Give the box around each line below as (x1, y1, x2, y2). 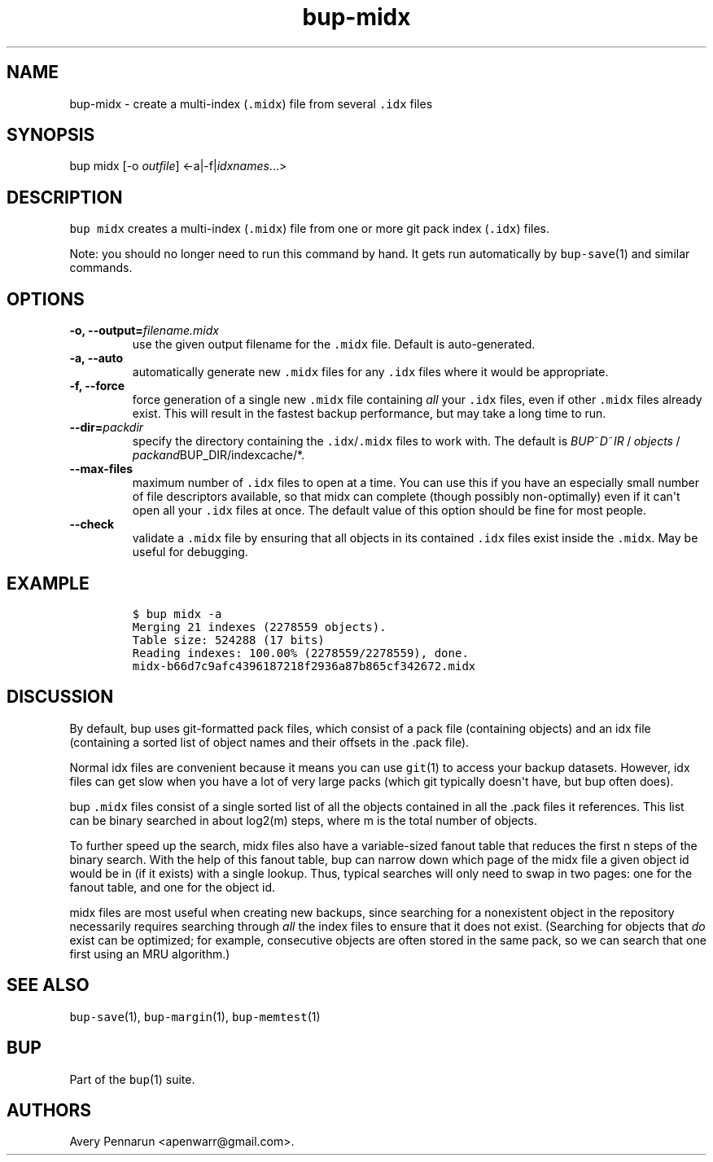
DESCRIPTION (7, 186, 123, 208)
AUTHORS (7, 1099, 92, 1120)
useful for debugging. (132, 545, 248, 559)
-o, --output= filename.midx (69, 323, 219, 338)
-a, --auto (69, 351, 124, 366)
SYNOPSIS (7, 125, 95, 146)
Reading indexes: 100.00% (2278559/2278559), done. (132, 646, 469, 660)
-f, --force (69, 379, 125, 393)
